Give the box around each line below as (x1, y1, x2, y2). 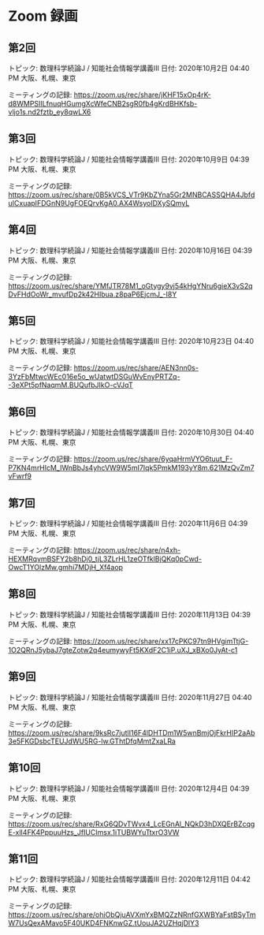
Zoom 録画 (8, 7, 79, 25)
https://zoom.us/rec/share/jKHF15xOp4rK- (73, 90, 211, 99)
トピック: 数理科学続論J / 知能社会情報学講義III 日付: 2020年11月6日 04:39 (8, 519, 248, 528)
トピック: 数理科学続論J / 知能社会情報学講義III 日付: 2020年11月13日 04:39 (8, 609, 251, 619)
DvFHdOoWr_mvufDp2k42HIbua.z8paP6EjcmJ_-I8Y (8, 289, 177, 299)
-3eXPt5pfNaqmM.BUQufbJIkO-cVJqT (8, 380, 134, 390)
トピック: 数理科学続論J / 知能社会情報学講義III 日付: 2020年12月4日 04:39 (8, 784, 250, 793)
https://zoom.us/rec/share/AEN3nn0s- (73, 363, 199, 373)
